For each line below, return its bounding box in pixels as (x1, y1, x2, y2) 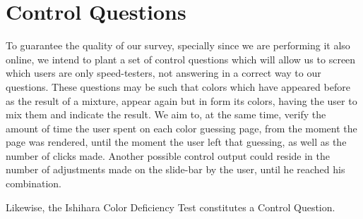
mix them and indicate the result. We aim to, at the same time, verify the (6, 107, 326, 122)
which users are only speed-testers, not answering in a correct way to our (6, 65, 321, 80)
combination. (6, 176, 61, 191)
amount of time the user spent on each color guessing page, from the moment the (6, 120, 357, 135)
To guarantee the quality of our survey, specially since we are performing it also (6, 38, 350, 53)
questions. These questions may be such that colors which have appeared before (6, 79, 350, 94)
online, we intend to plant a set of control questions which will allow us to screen (6, 51, 356, 66)
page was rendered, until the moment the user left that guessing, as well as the (6, 134, 347, 149)
